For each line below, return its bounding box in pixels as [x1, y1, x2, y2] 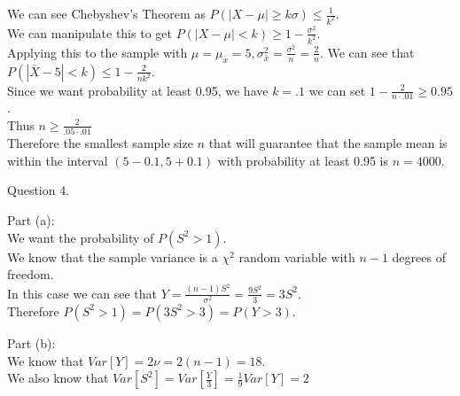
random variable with [238, 247, 355, 266]
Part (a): [7, 211, 55, 229]
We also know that [7, 369, 109, 387]
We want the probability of [7, 228, 154, 246]
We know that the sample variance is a [7, 247, 218, 266]
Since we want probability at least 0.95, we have [7, 81, 269, 99]
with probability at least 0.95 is [217, 151, 389, 169]
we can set [308, 81, 366, 99]
